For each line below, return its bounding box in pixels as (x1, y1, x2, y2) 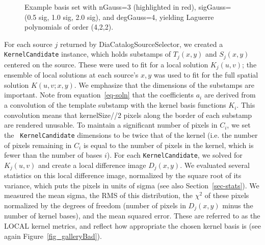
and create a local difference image (38, 159, 146, 170)
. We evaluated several (180, 159, 250, 170)
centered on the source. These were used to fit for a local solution (4, 59, 208, 69)
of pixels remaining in (4, 139, 72, 150)
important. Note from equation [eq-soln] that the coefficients (4, 89, 194, 100)
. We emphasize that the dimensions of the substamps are (74, 79, 254, 90)
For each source (4, 38, 52, 49)
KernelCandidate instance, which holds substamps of (4, 48, 171, 59)
